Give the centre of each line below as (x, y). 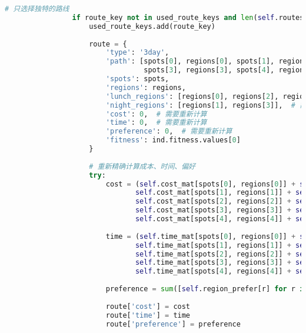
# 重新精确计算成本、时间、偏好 (142, 166)
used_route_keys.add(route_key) (152, 26)
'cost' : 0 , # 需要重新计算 (156, 114)
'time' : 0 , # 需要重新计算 (156, 123)
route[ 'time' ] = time (148, 315)
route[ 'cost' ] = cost (148, 306)
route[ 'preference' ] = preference (173, 324)
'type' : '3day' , (137, 53)
